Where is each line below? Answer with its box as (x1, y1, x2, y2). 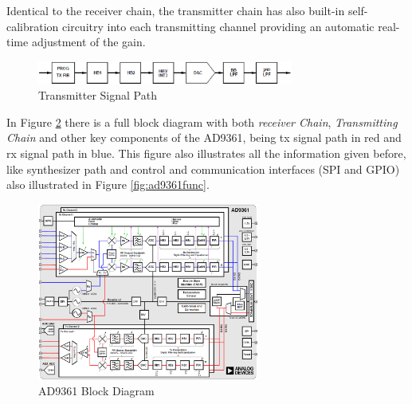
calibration (6, 18, 59, 34)
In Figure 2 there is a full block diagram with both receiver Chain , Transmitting (6, 113, 398, 130)
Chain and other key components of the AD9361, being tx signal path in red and (6, 129, 402, 146)
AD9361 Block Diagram (38, 382, 155, 399)
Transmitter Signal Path (38, 87, 157, 104)
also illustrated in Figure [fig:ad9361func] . (6, 176, 210, 193)
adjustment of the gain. (31, 33, 146, 50)
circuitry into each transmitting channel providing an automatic (62, 18, 375, 34)
